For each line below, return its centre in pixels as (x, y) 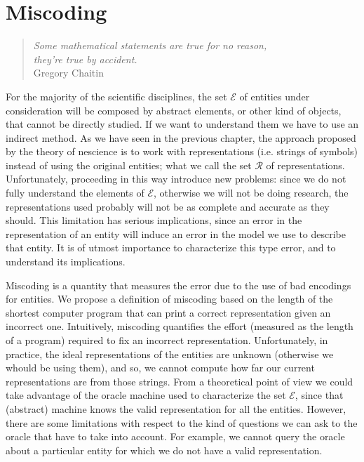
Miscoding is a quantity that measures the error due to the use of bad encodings (178, 285)
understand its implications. (66, 262)
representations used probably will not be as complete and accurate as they (168, 206)
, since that (319, 395)
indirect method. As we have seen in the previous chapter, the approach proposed (181, 137)
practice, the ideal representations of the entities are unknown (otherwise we (170, 354)
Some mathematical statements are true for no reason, (150, 45)
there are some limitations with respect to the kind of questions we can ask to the (182, 422)
